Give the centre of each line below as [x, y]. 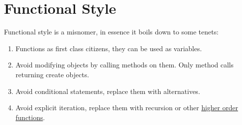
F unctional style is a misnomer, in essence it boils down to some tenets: [111, 32]
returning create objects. [52, 74]
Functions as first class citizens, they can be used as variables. [109, 48]
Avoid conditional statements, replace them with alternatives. [108, 91]
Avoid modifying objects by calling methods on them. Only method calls [124, 65]
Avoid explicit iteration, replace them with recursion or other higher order [127, 108]
